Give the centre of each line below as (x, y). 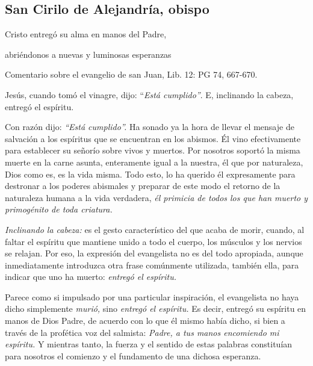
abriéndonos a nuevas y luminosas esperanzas (88, 54)
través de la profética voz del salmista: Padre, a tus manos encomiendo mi (142, 332)
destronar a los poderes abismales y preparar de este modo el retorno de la (143, 186)
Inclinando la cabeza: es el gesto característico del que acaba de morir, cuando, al (155, 229)
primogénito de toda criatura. (59, 209)
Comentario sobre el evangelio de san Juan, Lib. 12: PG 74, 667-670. (131, 74)
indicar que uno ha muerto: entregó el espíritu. (91, 277)
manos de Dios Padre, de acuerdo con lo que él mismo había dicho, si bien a (145, 321)
